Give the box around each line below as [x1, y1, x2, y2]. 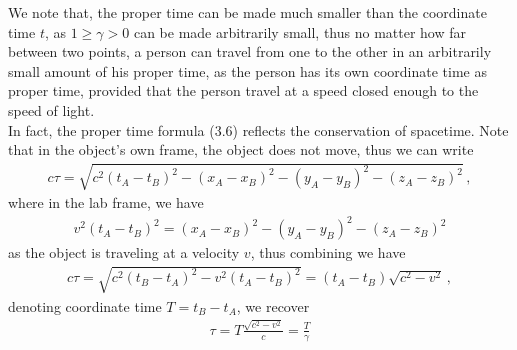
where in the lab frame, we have [8, 192, 204, 213]
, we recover [236, 295, 310, 316]
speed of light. [8, 99, 95, 120]
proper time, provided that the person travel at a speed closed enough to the [8, 80, 479, 101]
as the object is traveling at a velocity [8, 242, 240, 263]
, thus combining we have [250, 242, 406, 263]
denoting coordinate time [8, 295, 162, 316]
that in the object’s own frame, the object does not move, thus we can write [8, 139, 474, 160]
